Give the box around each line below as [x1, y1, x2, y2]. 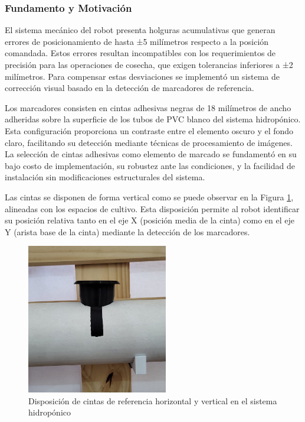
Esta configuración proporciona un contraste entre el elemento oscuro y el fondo [5, 124, 294, 137]
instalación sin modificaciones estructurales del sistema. [5, 171, 205, 183]
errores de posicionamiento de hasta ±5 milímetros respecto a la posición [5, 35, 269, 47]
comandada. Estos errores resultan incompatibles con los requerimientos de [5, 47, 276, 59]
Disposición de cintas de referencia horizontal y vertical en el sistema [28, 394, 277, 407]
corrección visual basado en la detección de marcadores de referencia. [5, 82, 254, 94]
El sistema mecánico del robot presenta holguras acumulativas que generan [5, 24, 276, 36]
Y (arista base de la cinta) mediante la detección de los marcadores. [5, 225, 250, 238]
